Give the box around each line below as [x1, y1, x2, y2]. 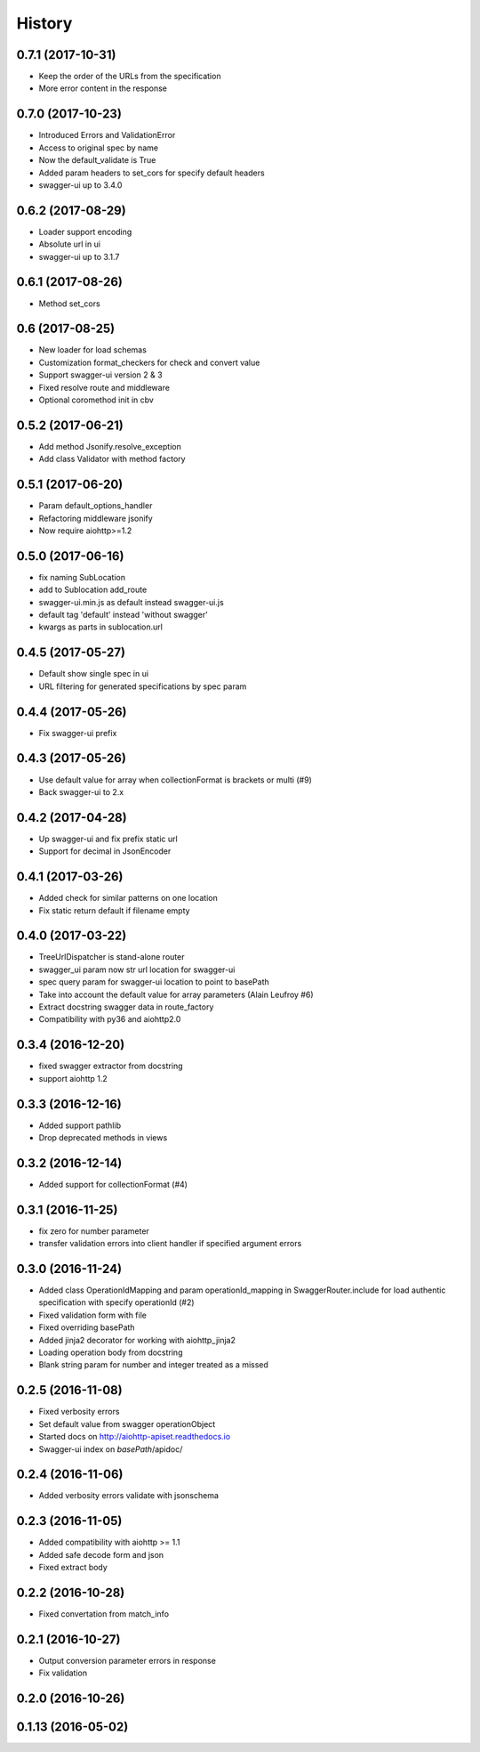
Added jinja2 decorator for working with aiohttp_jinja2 [38, 1334, 236, 1345]
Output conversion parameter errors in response [38, 1655, 217, 1666]
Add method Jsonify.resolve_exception [38, 441, 181, 451]
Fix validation [38, 1667, 88, 1678]
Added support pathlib [38, 1120, 122, 1131]
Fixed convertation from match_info [38, 1609, 169, 1619]
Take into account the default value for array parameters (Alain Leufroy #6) [38, 989, 314, 1000]
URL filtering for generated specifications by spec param [38, 681, 247, 692]
